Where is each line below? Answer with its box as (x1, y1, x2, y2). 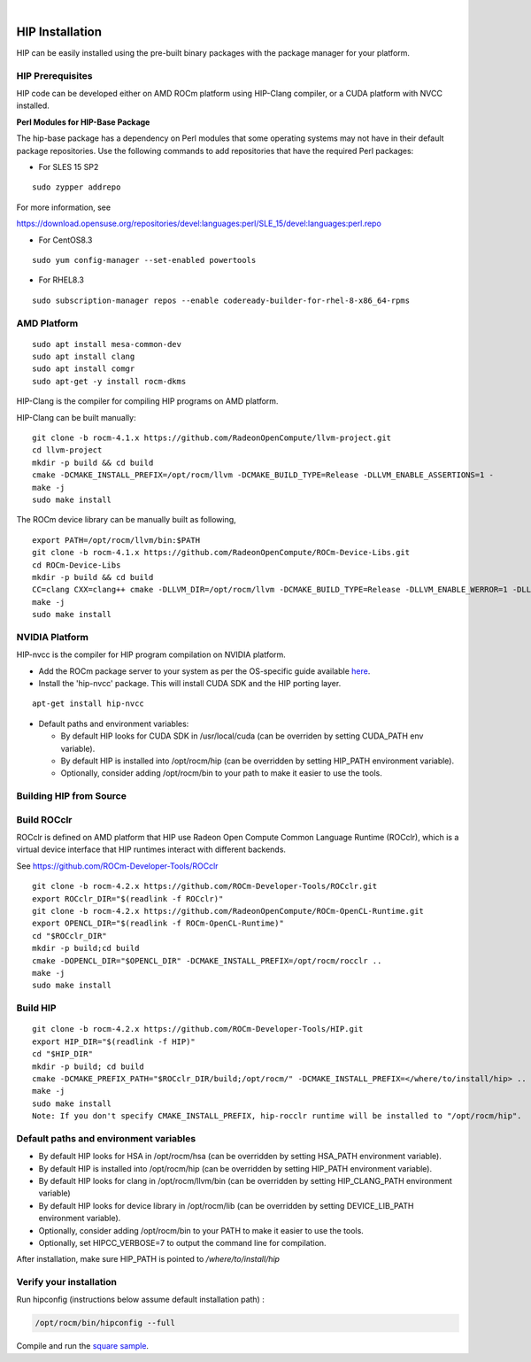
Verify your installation (16, 1276, 118, 1288)
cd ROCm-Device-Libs (32, 560, 121, 570)
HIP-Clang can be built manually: (16, 412, 136, 422)
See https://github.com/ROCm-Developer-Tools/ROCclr (16, 860, 219, 871)
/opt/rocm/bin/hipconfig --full (35, 1318, 176, 1328)
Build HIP (16, 1002, 57, 1014)
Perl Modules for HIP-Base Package (16, 116, 150, 128)
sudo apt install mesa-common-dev (32, 339, 181, 349)
